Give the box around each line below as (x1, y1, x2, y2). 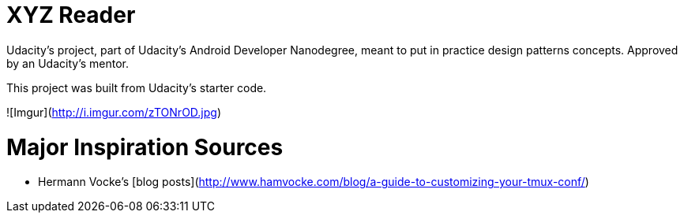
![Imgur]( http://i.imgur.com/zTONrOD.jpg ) (6, 105, 222, 119)
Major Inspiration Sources (6, 133, 284, 161)
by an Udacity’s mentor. (6, 56, 130, 70)
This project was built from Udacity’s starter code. (6, 80, 267, 95)
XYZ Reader (6, 2, 136, 28)
